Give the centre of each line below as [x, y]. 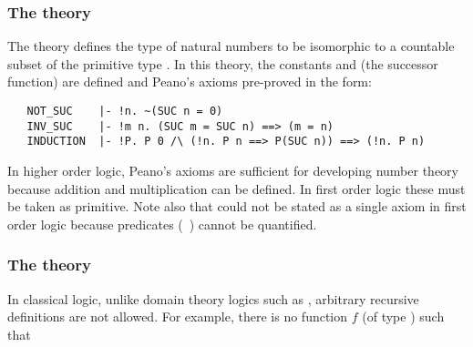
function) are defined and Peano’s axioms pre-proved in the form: [190, 82]
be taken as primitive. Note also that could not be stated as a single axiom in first [237, 206]
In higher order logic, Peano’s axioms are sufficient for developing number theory [233, 170]
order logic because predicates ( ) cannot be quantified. [162, 224]
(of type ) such [403, 316]
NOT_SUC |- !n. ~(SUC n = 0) [125, 111]
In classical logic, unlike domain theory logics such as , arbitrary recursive [213, 298]
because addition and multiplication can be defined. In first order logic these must [236, 188]
